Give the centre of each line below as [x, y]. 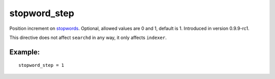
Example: [25, 52]
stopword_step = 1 [42, 65]
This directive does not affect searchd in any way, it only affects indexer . [88, 37]
